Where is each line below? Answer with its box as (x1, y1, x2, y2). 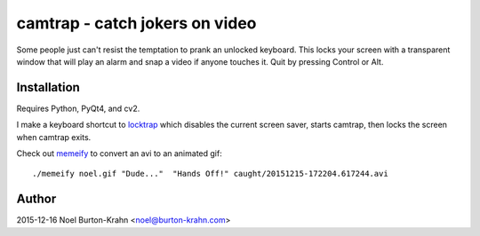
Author (16, 192, 57, 207)
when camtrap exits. (16, 131, 92, 142)
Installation (16, 80, 80, 95)
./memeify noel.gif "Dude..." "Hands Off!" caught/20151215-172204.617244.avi (32, 169, 388, 179)
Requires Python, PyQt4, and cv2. (16, 103, 140, 114)
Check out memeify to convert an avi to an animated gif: (16, 148, 222, 159)
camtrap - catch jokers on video (16, 13, 257, 33)
